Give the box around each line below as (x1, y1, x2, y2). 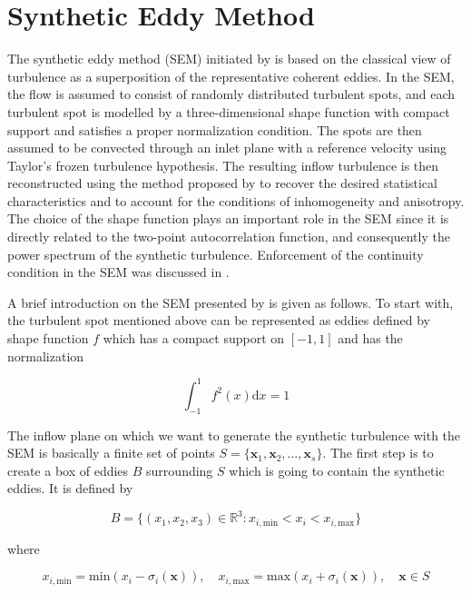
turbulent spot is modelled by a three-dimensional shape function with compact (7, 102, 450, 121)
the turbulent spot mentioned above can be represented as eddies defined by (7, 311, 430, 330)
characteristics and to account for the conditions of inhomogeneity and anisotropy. (7, 191, 465, 210)
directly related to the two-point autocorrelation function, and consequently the (7, 227, 450, 246)
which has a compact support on (103, 329, 285, 348)
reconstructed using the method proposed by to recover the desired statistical (7, 173, 437, 193)
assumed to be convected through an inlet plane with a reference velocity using (7, 138, 447, 157)
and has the (338, 329, 403, 348)
